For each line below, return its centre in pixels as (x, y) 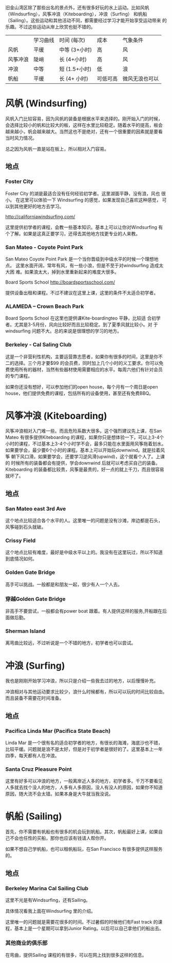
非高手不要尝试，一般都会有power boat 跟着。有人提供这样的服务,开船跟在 (84, 611)
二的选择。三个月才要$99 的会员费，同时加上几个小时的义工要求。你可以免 (84, 363)
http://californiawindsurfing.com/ (40, 216)
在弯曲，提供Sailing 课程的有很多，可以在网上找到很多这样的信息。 (76, 955)
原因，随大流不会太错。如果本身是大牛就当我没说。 (59, 794)
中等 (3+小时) (76, 50)
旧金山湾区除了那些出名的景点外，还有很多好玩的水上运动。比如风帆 (77, 7)
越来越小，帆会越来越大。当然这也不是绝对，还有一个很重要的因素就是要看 (84, 131)
